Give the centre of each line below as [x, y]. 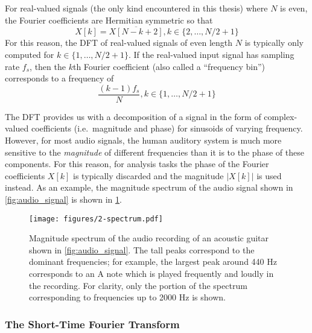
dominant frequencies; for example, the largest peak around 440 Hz [153, 262]
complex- [281, 116]
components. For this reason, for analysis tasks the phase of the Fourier [137, 164]
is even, [294, 8]
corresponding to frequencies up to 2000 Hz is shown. [127, 297]
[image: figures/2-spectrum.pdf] [96, 219]
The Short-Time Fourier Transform [92, 324]
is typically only [274, 43]
